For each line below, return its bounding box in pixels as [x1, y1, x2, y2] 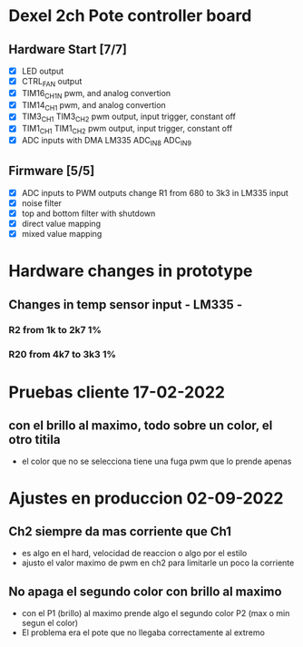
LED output [21, 65, 64, 76]
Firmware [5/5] [8, 163, 95, 179]
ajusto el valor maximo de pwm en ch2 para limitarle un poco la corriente [21, 557, 295, 568]
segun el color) [21, 618, 79, 629]
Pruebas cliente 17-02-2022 [8, 382, 226, 402]
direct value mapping [21, 218, 102, 229]
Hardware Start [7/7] [8, 42, 128, 57]
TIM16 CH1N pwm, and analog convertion [21, 87, 171, 101]
